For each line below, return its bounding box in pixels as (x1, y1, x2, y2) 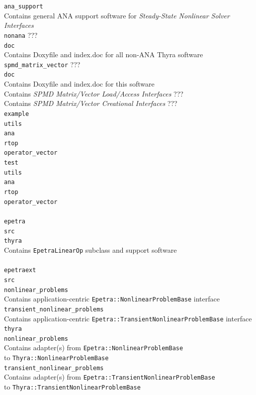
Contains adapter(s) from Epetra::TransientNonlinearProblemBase (4, 372, 215, 382)
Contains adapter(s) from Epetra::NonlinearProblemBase (4, 342, 183, 353)
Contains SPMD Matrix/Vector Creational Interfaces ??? (4, 98, 177, 108)
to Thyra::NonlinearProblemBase (4, 352, 109, 363)
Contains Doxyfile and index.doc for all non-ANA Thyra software (4, 49, 203, 60)
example (4, 110, 29, 117)
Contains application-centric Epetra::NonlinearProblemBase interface (4, 294, 220, 304)
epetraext (4, 267, 36, 274)
